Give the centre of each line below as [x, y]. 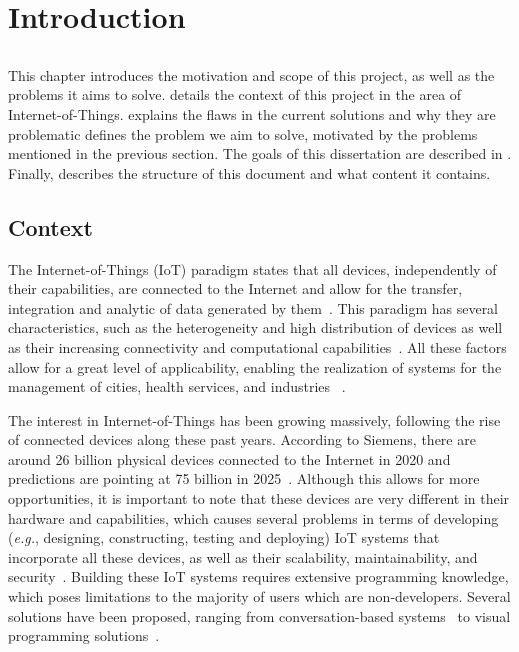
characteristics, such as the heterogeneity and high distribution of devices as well [255, 327]
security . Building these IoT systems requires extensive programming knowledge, [258, 576]
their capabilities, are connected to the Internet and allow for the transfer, [235, 288]
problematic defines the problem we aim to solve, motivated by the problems [243, 133]
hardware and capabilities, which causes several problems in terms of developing [253, 517]
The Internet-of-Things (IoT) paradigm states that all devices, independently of [252, 268]
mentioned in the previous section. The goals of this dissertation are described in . [260, 153]
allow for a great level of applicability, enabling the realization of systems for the [255, 366]
